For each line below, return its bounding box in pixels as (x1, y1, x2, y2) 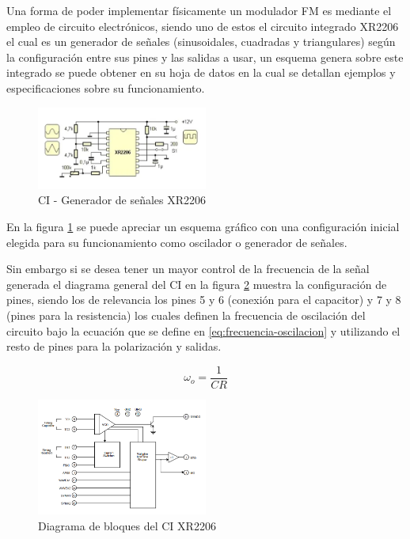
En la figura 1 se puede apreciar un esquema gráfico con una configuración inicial (6, 218, 400, 234)
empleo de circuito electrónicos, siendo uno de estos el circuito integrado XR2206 (6, 17, 399, 34)
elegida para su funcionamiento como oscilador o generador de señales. (6, 233, 347, 250)
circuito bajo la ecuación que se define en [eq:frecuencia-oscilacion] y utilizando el (6, 322, 401, 339)
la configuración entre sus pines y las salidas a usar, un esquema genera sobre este (6, 48, 404, 65)
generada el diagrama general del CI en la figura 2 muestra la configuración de (6, 275, 387, 292)
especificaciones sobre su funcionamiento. (6, 79, 205, 96)
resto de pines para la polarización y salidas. (6, 338, 222, 355)
